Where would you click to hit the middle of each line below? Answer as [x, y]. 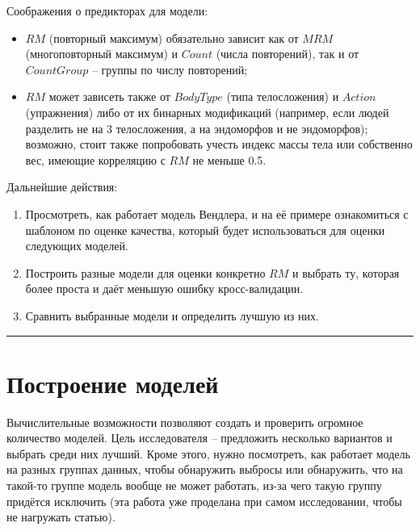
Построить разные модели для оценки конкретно [145, 272]
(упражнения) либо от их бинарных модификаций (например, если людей [207, 112]
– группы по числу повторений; [170, 69]
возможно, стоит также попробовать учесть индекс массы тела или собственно [219, 144]
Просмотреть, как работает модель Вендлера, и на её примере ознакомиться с [217, 213]
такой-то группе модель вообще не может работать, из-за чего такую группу [194, 485]
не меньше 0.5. [229, 159]
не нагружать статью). [61, 517]
